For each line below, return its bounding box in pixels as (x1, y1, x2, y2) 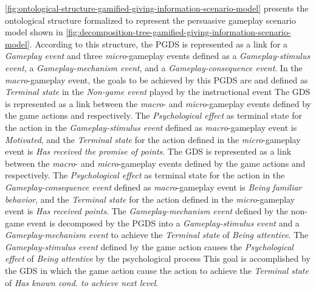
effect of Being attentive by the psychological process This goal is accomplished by (5, 252, 311, 265)
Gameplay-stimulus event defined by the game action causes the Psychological (5, 240, 294, 253)
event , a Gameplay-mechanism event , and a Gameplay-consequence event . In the (5, 61, 303, 74)
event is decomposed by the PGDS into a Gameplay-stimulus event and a (27, 216, 300, 229)
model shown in (5, 26, 63, 38)
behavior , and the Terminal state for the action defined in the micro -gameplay (5, 192, 295, 205)
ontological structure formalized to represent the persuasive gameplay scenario (5, 13, 296, 26)
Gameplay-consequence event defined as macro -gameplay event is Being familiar (5, 180, 302, 193)
